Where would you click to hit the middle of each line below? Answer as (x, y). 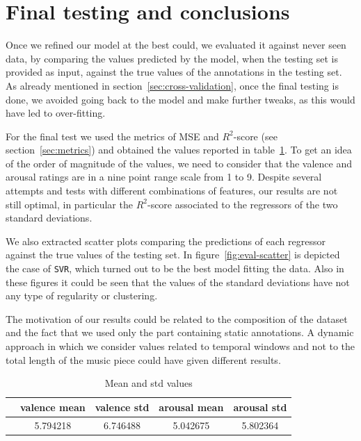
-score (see (255, 136)
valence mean (53, 407)
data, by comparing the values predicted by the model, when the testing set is (172, 58)
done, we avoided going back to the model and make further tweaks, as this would (180, 99)
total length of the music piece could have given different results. (143, 359)
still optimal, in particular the (69, 204)
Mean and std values (149, 383)
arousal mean (191, 407)
